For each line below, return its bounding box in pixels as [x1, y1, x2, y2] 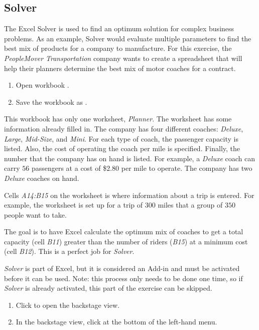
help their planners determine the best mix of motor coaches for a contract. [4, 62, 236, 73]
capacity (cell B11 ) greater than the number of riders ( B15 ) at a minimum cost [4, 236, 248, 246]
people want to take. [4, 209, 67, 220]
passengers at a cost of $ [31, 163, 107, 173]
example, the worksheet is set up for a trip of [4, 200, 143, 210]
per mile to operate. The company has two [121, 163, 252, 173]
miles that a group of [158, 200, 223, 210]
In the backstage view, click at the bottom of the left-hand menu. [16, 316, 217, 327]
